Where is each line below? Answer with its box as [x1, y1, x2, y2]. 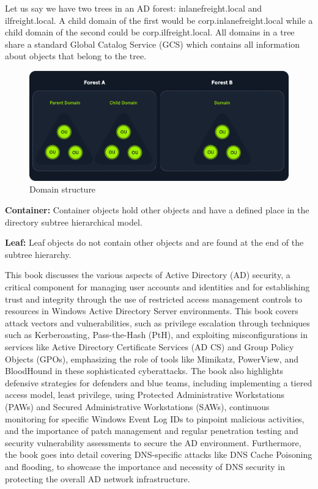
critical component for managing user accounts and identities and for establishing [5, 281, 310, 293]
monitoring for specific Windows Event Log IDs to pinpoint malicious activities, [5, 412, 305, 425]
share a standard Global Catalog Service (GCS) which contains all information [5, 37, 300, 50]
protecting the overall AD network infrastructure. [5, 472, 190, 485]
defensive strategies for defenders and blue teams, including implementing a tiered [5, 376, 312, 389]
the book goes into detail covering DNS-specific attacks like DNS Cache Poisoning [5, 448, 312, 461]
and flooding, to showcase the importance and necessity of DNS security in [5, 460, 285, 472]
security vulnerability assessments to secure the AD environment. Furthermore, [5, 436, 301, 449]
